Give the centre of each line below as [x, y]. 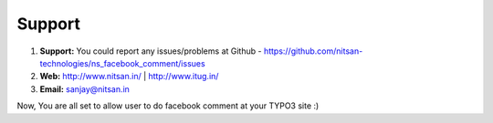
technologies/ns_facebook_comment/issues [122, 63]
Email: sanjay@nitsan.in [84, 89]
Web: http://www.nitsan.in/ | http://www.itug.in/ [129, 77]
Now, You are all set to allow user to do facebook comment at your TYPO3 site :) [168, 106]
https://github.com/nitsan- [313, 51]
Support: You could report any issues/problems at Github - [151, 51]
